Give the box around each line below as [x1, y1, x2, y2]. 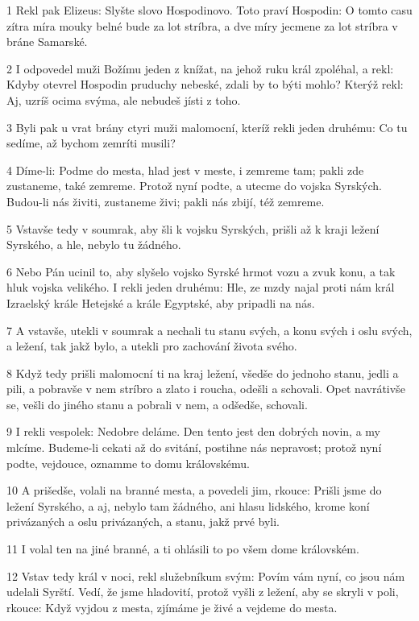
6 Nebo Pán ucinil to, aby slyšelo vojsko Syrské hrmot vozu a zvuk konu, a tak [6, 263, 396, 279]
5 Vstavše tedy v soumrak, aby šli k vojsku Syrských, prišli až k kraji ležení [6, 220, 380, 237]
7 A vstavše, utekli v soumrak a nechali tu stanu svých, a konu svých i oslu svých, [6, 321, 413, 338]
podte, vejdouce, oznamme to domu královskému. [6, 454, 250, 471]
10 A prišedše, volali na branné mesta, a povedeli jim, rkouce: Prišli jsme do [6, 482, 382, 499]
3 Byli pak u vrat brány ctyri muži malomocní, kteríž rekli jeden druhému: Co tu [6, 118, 408, 135]
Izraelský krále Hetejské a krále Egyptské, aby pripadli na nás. [6, 294, 315, 311]
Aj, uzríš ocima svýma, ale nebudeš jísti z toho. [6, 91, 241, 108]
